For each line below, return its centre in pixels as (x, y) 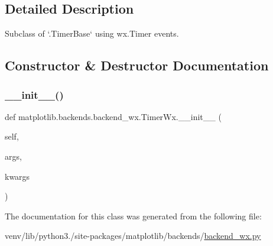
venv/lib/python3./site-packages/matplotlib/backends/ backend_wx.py (133, 236)
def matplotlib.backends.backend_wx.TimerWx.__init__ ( (113, 116)
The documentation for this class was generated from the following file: (133, 216)
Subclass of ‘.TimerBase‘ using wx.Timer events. (92, 33)
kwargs (17, 176)
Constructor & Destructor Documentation (137, 65)
